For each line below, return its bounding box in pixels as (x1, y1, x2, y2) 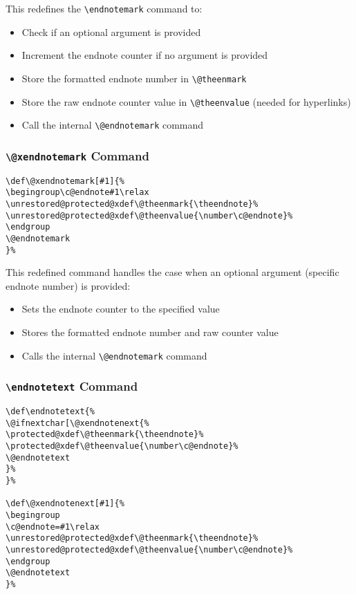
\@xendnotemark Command (6, 147, 149, 164)
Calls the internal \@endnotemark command (21, 348, 207, 362)
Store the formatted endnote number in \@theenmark (21, 71, 247, 85)
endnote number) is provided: (6, 278, 131, 293)
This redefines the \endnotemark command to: (6, 1, 203, 15)
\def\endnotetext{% (6, 407, 95, 416)
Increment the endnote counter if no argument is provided (21, 48, 268, 62)
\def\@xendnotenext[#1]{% (6, 499, 124, 509)
